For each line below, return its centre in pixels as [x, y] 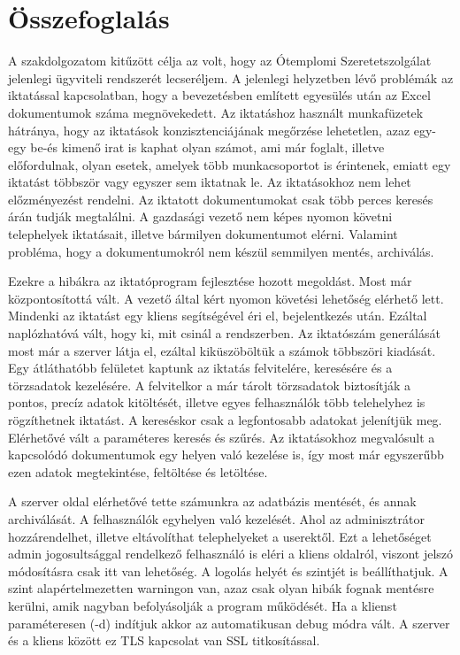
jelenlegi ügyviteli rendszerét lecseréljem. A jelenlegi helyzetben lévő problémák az [231, 77]
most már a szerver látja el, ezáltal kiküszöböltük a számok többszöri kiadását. [222, 350]
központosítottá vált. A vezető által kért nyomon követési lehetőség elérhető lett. [226, 298]
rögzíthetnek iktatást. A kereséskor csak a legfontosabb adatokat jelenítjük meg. [225, 420]
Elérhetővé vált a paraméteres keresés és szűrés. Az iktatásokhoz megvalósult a [222, 437]
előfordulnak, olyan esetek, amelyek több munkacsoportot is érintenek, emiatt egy [230, 164]
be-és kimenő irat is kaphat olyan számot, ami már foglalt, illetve [207, 147]
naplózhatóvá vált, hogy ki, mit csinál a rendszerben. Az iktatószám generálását [224, 333]
